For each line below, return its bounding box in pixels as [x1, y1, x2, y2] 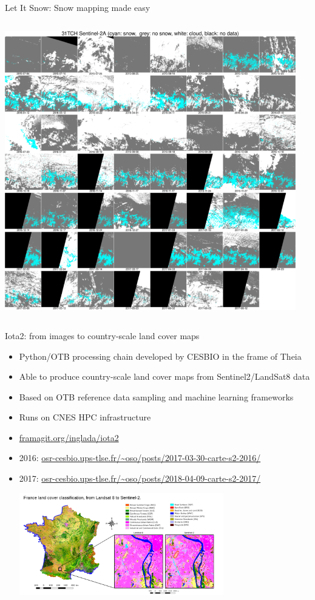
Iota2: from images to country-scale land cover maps [5, 329, 200, 342]
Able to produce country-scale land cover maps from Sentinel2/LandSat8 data [19, 370, 310, 383]
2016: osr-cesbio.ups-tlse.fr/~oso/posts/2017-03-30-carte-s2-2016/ [19, 451, 261, 464]
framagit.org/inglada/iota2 [19, 431, 119, 443]
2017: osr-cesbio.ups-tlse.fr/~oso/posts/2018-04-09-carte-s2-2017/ [19, 472, 261, 485]
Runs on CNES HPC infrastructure [19, 411, 151, 423]
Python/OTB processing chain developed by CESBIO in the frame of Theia [19, 349, 302, 362]
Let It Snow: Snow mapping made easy [5, 1, 151, 13]
